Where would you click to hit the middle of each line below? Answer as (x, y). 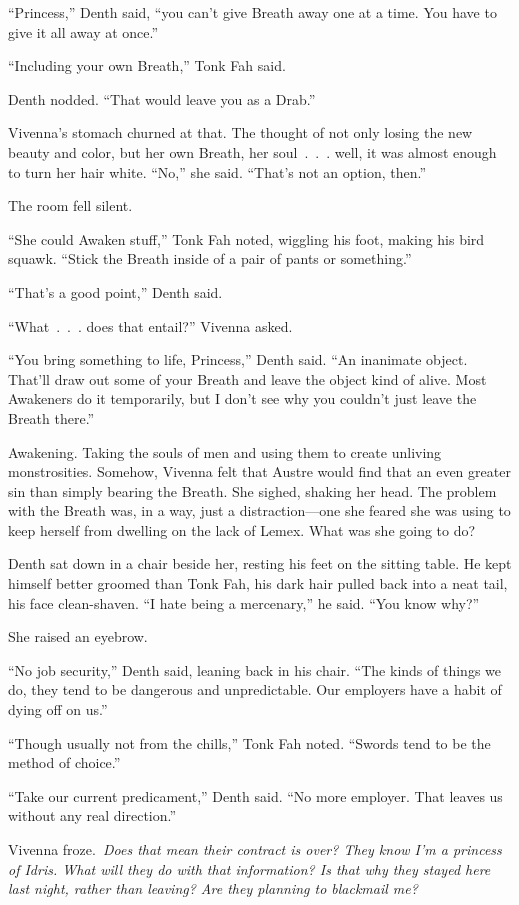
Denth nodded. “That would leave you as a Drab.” (162, 98)
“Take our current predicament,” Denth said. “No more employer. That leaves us (255, 795)
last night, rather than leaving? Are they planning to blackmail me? (213, 888)
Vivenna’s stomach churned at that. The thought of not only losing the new (240, 132)
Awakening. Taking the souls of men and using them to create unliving (225, 451)
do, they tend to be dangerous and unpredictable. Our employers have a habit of (255, 689)
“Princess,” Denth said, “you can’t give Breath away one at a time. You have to (252, 12)
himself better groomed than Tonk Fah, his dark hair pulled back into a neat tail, (258, 583)
